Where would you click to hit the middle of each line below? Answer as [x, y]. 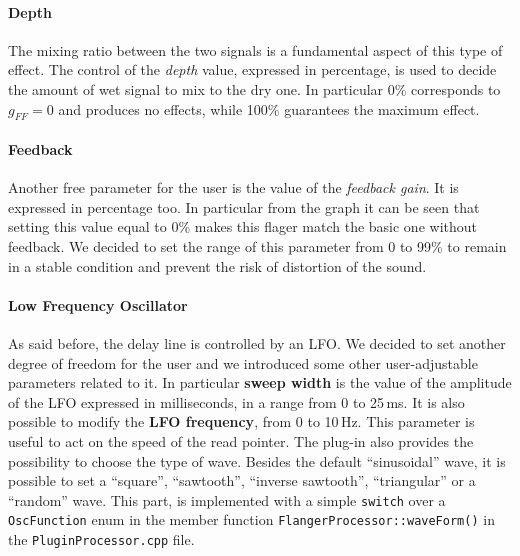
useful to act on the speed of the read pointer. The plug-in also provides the [241, 440]
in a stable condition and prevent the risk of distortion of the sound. [217, 265]
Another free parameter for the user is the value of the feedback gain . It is [233, 187]
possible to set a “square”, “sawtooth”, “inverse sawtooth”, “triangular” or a [242, 480]
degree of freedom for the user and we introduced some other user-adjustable [243, 362]
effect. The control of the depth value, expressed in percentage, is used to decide [252, 69]
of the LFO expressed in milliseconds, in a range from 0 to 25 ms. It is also [236, 401]
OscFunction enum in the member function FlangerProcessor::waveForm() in [251, 519]
